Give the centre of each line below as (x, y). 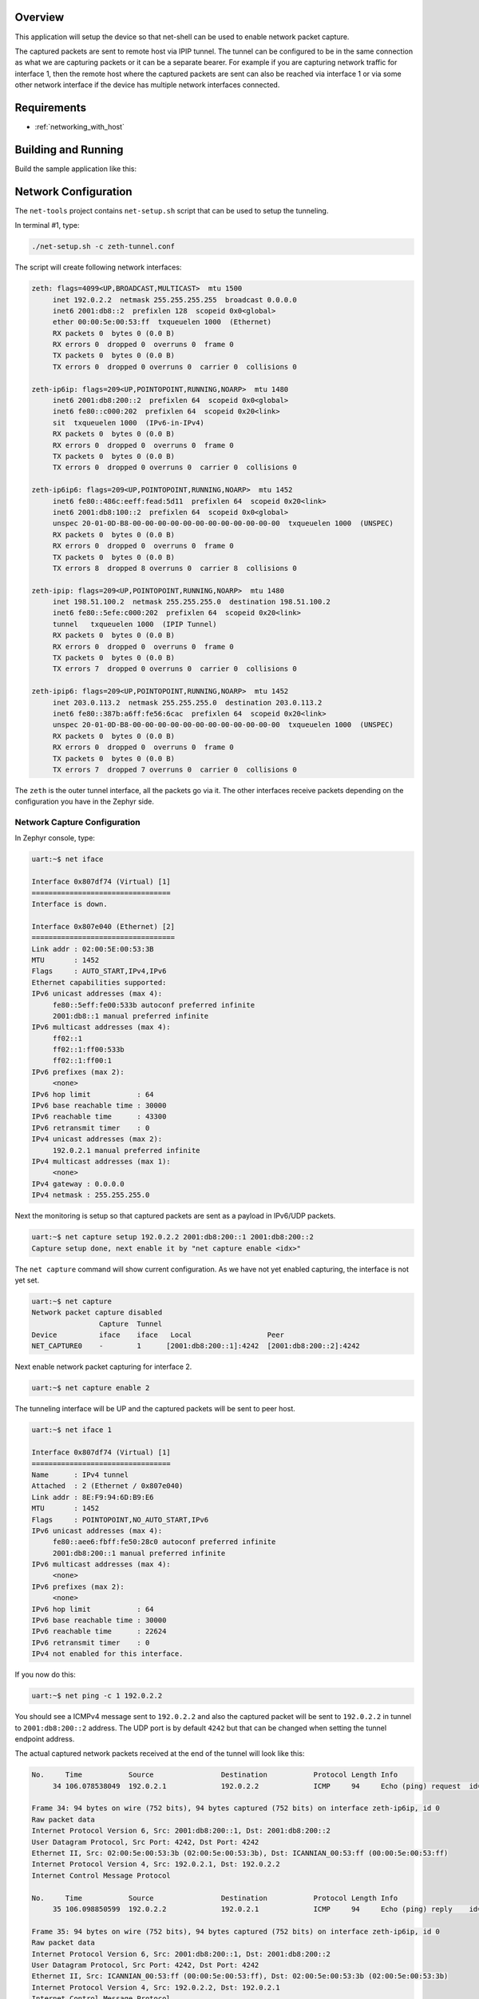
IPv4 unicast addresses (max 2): (97, 1139)
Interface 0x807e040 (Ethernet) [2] (103, 926)
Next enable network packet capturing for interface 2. (103, 1367)
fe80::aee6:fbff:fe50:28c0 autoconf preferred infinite (164, 1542)
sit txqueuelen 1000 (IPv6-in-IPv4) (129, 423)
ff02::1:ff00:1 (82, 1061)
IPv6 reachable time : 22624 (99, 1632)
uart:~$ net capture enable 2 (91, 1388)
